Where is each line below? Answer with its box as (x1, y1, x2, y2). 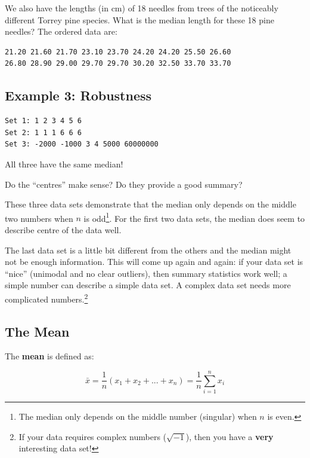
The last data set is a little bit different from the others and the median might (5, 243, 292, 256)
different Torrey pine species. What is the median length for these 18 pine (5, 13, 274, 26)
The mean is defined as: (5, 350, 94, 362)
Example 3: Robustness (5, 86, 152, 105)
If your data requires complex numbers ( (18, 430, 167, 442)
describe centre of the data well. (5, 223, 122, 236)
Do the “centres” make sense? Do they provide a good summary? (5, 178, 243, 190)
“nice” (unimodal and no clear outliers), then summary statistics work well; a (5, 267, 287, 279)
